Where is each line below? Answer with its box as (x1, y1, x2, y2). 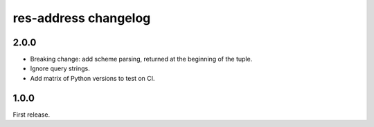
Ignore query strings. (30, 64, 90, 72)
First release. (12, 110, 51, 119)
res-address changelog (12, 10, 151, 26)
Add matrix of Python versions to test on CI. (30, 74, 155, 82)
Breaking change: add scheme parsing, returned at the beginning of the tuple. (30, 55, 253, 63)
